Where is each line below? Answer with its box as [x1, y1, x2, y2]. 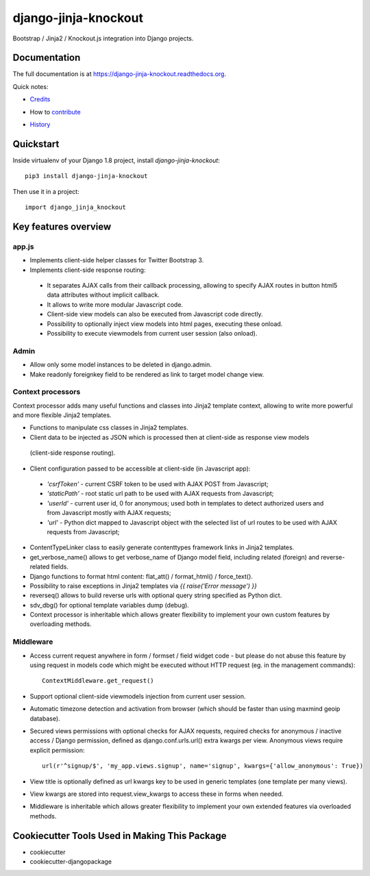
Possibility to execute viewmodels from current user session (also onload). [47, 329, 258, 337]
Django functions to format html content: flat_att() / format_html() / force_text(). [29, 572, 254, 580]
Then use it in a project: [12, 187, 79, 195]
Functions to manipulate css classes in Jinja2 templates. [29, 423, 188, 431]
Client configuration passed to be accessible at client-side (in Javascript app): [29, 464, 251, 473]
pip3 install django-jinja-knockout [25, 172, 148, 180]
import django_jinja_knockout [25, 203, 127, 212]
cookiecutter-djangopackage [29, 857, 112, 866]
